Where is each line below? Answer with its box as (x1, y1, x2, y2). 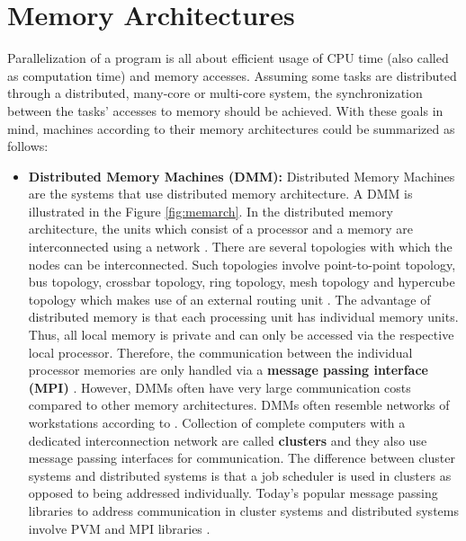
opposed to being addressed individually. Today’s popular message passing (28, 483, 438, 502)
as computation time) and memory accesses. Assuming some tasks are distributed (7, 66, 457, 84)
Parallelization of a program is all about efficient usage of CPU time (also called (7, 49, 449, 67)
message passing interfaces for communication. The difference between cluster (28, 448, 456, 467)
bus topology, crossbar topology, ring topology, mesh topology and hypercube (28, 272, 455, 291)
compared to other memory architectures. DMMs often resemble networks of (28, 395, 450, 414)
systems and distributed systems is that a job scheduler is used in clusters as (28, 466, 452, 484)
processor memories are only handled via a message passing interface (28, 360, 428, 379)
